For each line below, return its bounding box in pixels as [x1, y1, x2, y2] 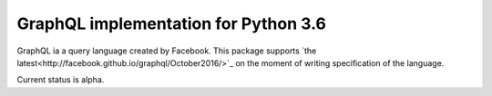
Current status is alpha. [16, 74, 105, 85]
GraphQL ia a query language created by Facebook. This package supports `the [16, 45, 317, 56]
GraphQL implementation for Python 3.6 [16, 14, 327, 34]
